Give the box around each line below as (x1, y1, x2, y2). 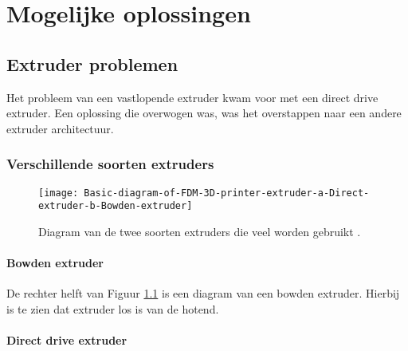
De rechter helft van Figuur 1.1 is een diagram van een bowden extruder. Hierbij (6, 285, 400, 302)
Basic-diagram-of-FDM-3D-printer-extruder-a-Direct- (84, 187, 370, 199)
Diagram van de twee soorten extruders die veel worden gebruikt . (38, 223, 361, 239)
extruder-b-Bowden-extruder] (38, 200, 193, 212)
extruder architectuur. (6, 120, 114, 136)
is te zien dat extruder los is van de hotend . (6, 300, 219, 317)
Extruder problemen (6, 51, 178, 76)
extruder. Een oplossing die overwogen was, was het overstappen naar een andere (6, 105, 402, 121)
